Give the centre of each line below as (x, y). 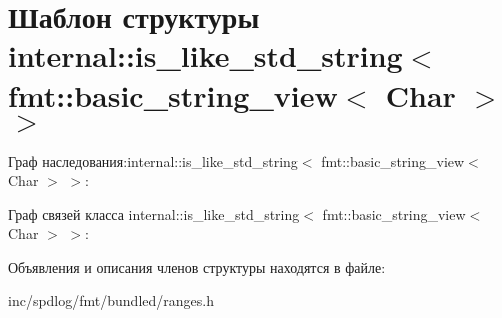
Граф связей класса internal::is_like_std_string (154, 213)
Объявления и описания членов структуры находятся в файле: (197, 266)
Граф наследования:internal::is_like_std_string (153, 160)
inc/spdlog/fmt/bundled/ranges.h (111, 300)
